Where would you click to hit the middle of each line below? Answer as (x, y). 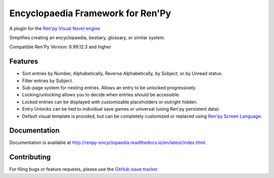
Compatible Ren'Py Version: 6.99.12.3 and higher (60, 47)
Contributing (30, 157)
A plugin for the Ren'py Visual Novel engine (55, 28)
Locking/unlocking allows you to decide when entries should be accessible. (101, 95)
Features (24, 62)
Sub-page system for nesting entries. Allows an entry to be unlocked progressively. (109, 88)
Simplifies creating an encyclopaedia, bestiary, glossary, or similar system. (87, 38)
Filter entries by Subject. (48, 81)
